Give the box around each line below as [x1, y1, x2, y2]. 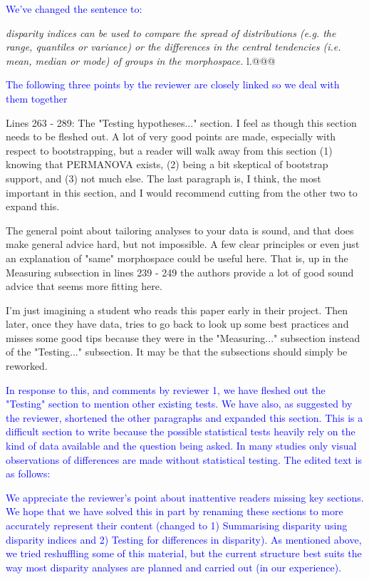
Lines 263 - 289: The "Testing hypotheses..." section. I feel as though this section [6, 115, 357, 130]
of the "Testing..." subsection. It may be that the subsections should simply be [6, 344, 348, 359]
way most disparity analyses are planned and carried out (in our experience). [6, 559, 342, 574]
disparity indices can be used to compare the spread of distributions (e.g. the [6, 25, 336, 40]
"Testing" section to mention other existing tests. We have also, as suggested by [6, 396, 353, 411]
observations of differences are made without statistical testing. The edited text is [6, 452, 362, 467]
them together [6, 90, 68, 105]
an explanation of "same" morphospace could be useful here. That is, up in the [6, 250, 348, 265]
